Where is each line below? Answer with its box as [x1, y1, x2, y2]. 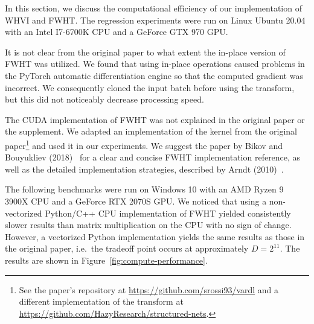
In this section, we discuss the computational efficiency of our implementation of [5, 2, 302, 14]
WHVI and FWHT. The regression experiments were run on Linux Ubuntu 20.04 [5, 13, 306, 26]
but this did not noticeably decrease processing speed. [5, 93, 204, 106]
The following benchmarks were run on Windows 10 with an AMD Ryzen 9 [5, 183, 284, 195]
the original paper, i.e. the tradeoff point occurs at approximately [5, 242, 249, 255]
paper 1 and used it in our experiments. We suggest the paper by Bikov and [5, 137, 283, 151]
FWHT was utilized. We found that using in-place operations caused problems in [5, 57, 305, 70]
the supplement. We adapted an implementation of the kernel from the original [5, 125, 297, 138]
